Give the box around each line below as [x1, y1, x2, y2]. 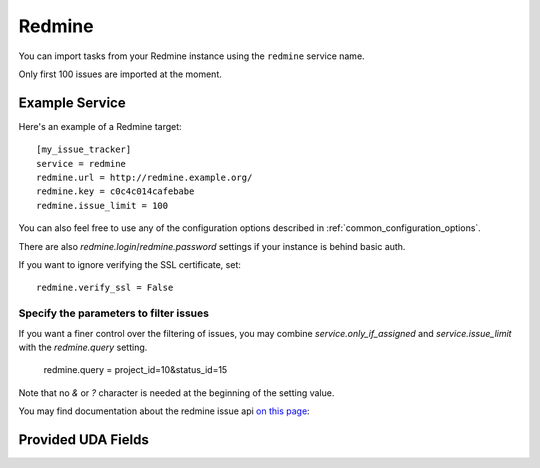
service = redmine [36, 158, 127, 169]
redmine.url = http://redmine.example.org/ [36, 172, 253, 184]
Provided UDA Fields [18, 431, 149, 448]
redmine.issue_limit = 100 [36, 200, 169, 211]
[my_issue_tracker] [36, 144, 132, 155]
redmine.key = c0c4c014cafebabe [36, 186, 195, 197]
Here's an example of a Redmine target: [18, 120, 182, 132]
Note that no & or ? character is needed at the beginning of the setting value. [18, 386, 335, 399]
